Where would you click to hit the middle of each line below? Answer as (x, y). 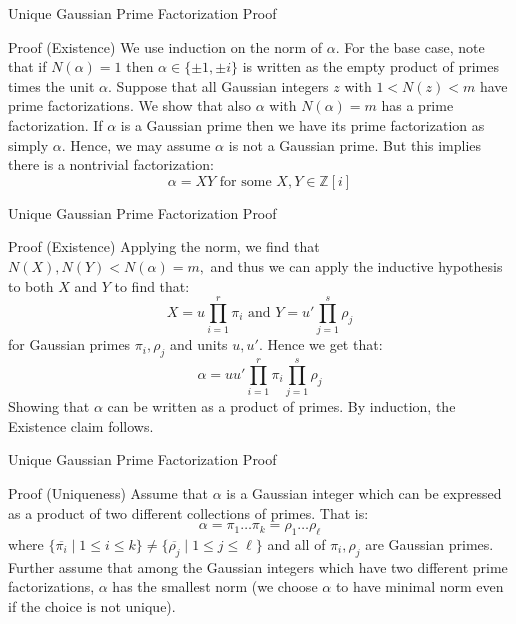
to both (31, 285)
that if (27, 66)
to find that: (152, 285)
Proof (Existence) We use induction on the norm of (165, 46)
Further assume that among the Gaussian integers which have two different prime (258, 566)
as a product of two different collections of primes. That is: (188, 512)
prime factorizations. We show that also (129, 105)
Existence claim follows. (81, 425)
